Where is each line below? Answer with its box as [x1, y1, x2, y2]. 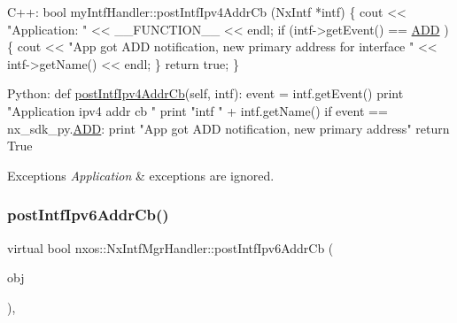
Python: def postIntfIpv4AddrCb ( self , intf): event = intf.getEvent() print [7, 84, 404, 103]
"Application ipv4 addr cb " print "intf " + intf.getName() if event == [7, 101, 388, 119]
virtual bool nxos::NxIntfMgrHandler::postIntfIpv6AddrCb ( [7, 238, 334, 257]
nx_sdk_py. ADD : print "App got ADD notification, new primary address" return [7, 119, 450, 137]
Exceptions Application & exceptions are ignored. [7, 165, 275, 184]
